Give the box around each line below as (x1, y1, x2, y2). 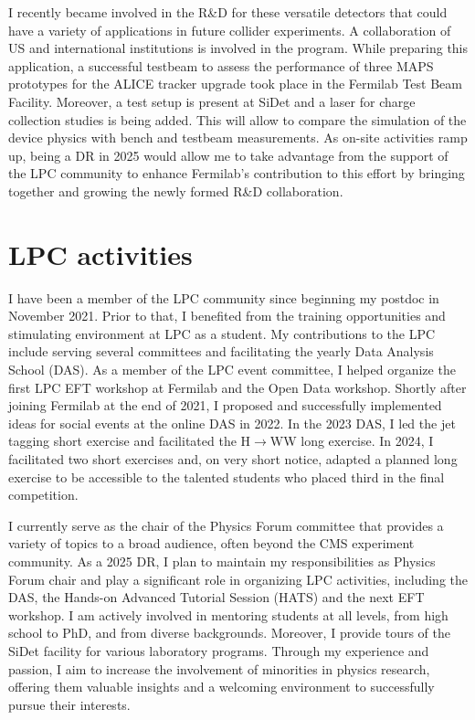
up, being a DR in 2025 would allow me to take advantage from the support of (8, 145, 449, 164)
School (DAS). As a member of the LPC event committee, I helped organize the (8, 360, 456, 379)
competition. (8, 485, 79, 504)
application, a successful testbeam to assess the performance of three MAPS (8, 56, 434, 75)
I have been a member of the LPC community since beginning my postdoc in (8, 288, 439, 307)
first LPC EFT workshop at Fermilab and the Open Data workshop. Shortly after (8, 377, 467, 397)
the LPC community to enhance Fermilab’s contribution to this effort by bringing (8, 164, 465, 183)
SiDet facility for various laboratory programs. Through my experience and (8, 641, 429, 660)
